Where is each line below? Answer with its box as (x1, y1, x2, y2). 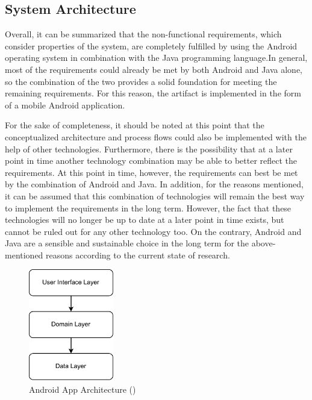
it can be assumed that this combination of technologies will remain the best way (5, 189, 305, 202)
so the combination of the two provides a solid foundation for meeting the (5, 75, 277, 87)
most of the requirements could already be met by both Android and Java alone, (5, 63, 303, 75)
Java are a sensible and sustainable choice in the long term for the (5, 237, 249, 249)
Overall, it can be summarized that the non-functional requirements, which (5, 28, 282, 40)
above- (251, 237, 276, 249)
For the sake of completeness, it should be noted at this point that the (5, 119, 264, 131)
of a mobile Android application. (5, 98, 125, 111)
